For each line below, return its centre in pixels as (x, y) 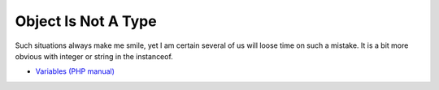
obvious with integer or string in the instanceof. (94, 56)
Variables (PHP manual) (75, 71)
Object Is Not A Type (86, 21)
